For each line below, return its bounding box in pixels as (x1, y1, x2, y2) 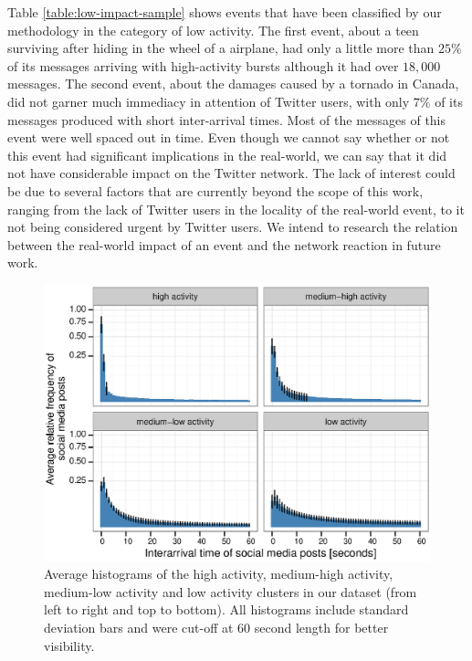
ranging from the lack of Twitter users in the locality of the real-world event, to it (7, 199, 465, 218)
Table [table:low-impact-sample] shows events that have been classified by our (7, 3, 442, 21)
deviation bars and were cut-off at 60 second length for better (44, 617, 389, 636)
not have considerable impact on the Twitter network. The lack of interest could (7, 163, 456, 183)
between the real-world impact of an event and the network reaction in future (7, 235, 441, 254)
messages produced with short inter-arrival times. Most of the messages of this (7, 110, 446, 129)
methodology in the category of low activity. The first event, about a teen (7, 20, 419, 39)
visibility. (44, 635, 95, 655)
